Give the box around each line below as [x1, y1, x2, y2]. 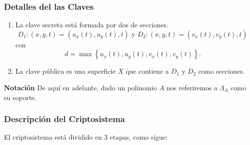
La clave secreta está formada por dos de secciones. [15, 20, 168, 30]
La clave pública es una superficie [15, 66, 116, 76]
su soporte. [4, 92, 37, 102]
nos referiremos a [167, 83, 218, 92]
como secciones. [198, 66, 245, 76]
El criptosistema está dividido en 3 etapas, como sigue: [4, 132, 168, 142]
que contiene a [125, 66, 169, 76]
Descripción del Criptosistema [4, 113, 125, 125]
